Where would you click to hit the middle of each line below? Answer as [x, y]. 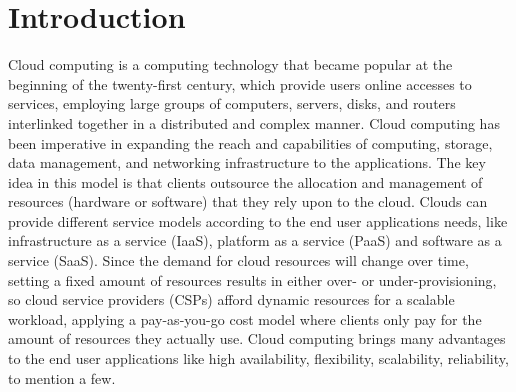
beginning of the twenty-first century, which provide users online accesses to [240, 83]
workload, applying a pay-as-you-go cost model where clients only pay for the [245, 318]
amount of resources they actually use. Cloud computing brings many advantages [257, 338]
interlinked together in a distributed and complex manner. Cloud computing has [254, 122]
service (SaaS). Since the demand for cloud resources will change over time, [238, 260]
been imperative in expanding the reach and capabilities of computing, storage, [250, 142]
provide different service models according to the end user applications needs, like [258, 220]
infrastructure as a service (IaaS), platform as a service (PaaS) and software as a [255, 240]
